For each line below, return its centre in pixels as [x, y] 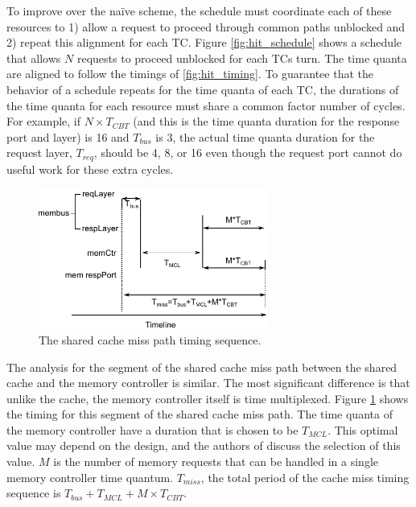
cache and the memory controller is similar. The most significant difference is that [208, 383]
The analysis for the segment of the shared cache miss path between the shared [202, 367]
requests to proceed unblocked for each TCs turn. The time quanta [242, 58]
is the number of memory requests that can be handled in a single [216, 462]
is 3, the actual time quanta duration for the [265, 136]
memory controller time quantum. [90, 477]
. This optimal [363, 429]
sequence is [34, 493]
